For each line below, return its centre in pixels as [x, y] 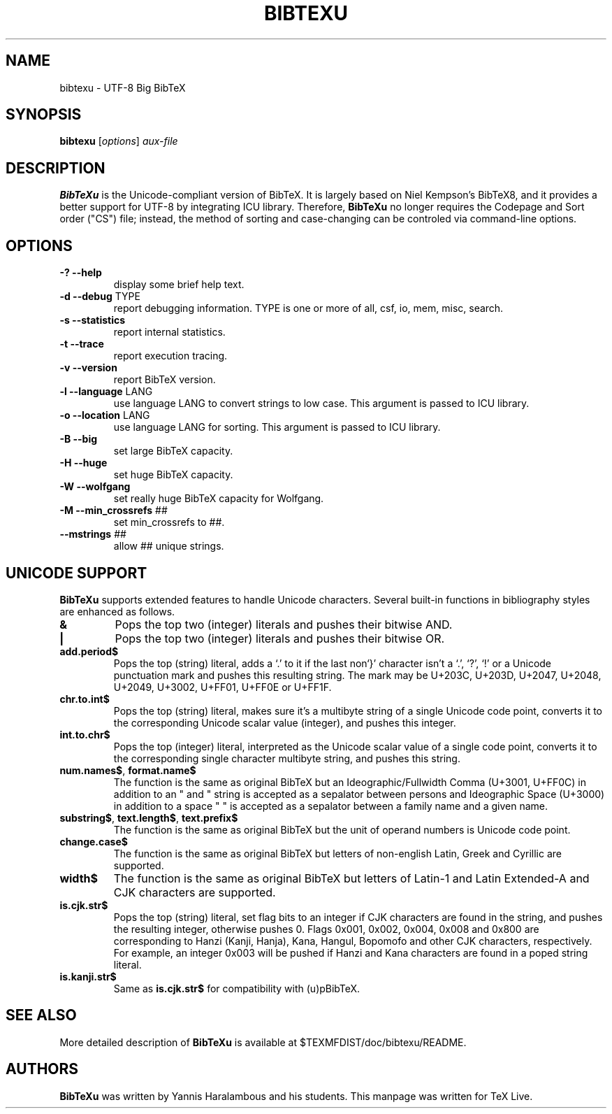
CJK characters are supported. [195, 892]
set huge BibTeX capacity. [173, 475]
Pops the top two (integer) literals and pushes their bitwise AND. [284, 624]
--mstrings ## [93, 534]
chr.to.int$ [85, 699]
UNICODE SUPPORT [76, 573]
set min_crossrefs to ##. [169, 522]
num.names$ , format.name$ [128, 770]
